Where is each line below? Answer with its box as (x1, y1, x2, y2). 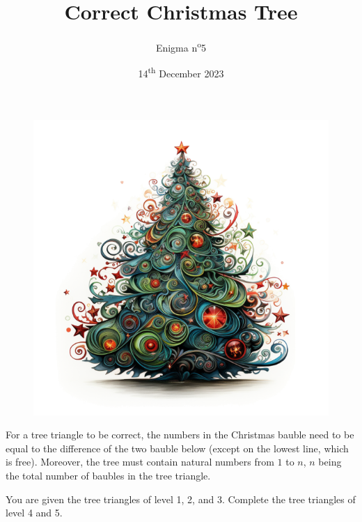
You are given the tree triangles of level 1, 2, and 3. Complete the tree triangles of (6, 491, 356, 506)
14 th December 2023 (138, 64, 224, 81)
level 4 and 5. (6, 505, 63, 520)
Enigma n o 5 (155, 38, 207, 54)
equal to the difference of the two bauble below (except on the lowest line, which (6, 440, 349, 455)
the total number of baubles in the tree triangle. (6, 468, 211, 482)
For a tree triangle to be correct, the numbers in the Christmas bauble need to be (6, 427, 354, 442)
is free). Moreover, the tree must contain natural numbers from (6, 454, 274, 469)
